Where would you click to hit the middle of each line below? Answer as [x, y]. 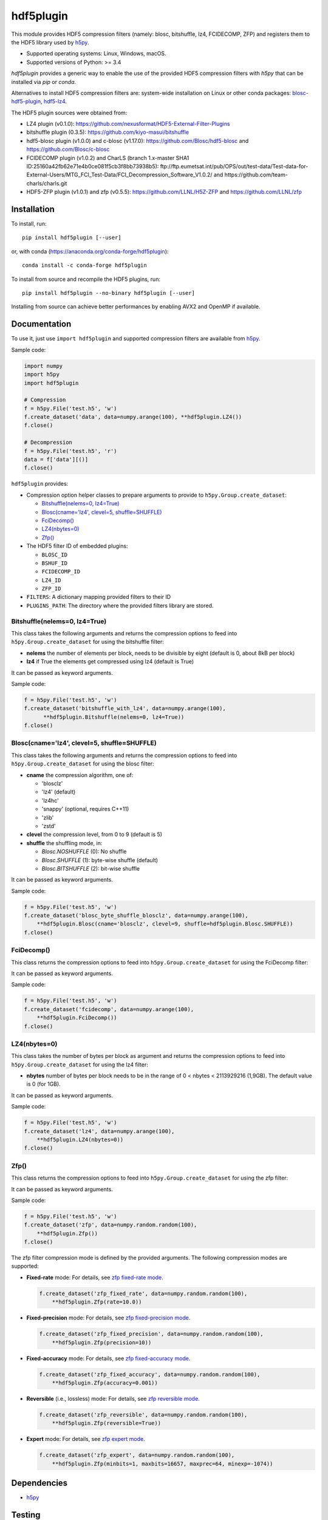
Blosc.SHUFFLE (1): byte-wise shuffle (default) [100, 860]
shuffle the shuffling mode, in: [64, 843]
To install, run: [29, 224]
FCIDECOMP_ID [61, 572]
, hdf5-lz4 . [53, 102]
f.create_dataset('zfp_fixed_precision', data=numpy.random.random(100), [151, 1334]
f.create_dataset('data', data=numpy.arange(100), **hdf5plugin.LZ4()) [133, 417]
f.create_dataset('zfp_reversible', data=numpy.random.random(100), [143, 1415]
